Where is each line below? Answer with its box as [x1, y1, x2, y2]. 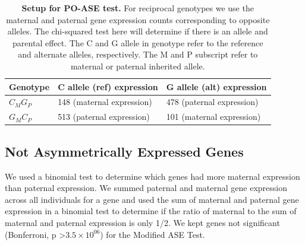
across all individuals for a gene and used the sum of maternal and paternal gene [5, 193, 299, 205]
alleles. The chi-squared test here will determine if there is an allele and [7, 25, 268, 37]
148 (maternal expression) [58, 96, 152, 108]
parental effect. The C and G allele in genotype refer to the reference [12, 36, 263, 49]
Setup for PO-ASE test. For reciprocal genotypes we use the [21, 2, 254, 14]
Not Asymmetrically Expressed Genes [5, 142, 244, 160]
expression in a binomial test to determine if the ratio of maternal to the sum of [5, 205, 297, 217]
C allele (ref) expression [58, 80, 158, 93]
